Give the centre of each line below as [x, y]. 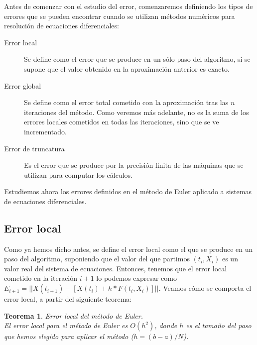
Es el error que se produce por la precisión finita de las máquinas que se [134, 165]
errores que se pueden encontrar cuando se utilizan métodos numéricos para [120, 16]
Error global [23, 85]
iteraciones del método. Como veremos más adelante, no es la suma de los [136, 112]
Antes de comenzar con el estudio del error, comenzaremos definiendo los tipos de [128, 6]
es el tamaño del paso [219, 325]
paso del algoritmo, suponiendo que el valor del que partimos [97, 259]
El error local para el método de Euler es [66, 325]
